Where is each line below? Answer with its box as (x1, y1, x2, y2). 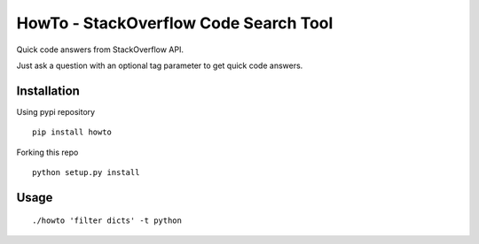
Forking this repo (16, 147, 79, 157)
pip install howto (32, 127, 113, 137)
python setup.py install (32, 168, 140, 178)
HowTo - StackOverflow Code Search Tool (16, 13, 334, 33)
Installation (16, 83, 80, 98)
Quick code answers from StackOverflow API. (16, 44, 184, 55)
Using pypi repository (16, 106, 96, 117)
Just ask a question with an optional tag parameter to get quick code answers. (16, 60, 303, 71)
